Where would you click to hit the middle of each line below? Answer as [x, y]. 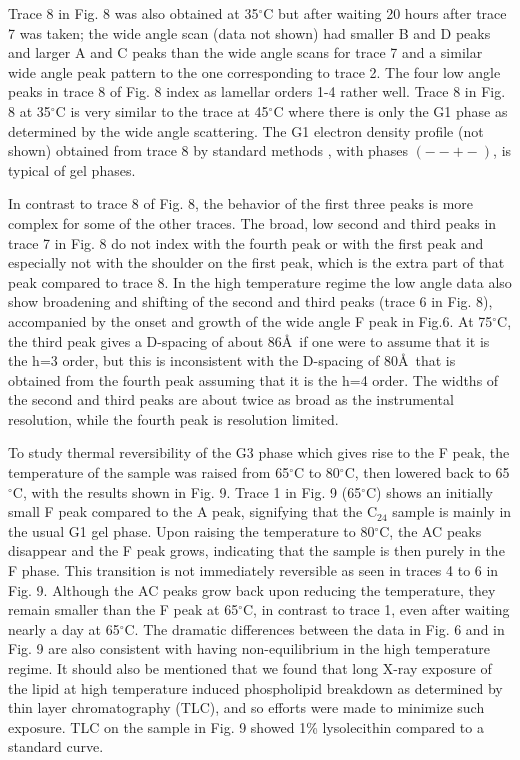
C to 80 [316, 472]
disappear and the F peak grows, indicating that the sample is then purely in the [256, 550]
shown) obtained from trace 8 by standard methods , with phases [208, 150]
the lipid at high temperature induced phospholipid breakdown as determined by [255, 687]
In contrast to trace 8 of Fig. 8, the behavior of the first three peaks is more [241, 203]
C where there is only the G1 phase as [390, 110]
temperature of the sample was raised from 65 [149, 472]
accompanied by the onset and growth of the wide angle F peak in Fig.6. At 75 [250, 320]
